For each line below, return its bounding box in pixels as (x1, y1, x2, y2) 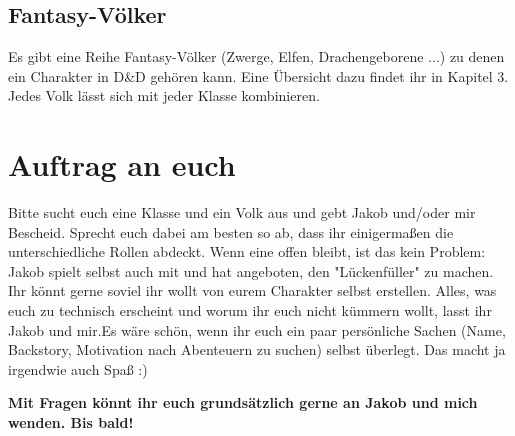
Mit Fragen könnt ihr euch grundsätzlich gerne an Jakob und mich (8, 392, 478, 413)
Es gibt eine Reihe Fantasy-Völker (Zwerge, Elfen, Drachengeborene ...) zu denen (8, 46, 505, 67)
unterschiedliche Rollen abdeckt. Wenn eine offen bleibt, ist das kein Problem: (8, 241, 486, 262)
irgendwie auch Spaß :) (8, 358, 148, 379)
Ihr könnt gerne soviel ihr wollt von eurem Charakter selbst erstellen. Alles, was (8, 280, 497, 301)
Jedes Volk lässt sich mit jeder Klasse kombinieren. (8, 85, 320, 106)
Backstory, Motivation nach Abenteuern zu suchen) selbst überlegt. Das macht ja (8, 339, 506, 360)
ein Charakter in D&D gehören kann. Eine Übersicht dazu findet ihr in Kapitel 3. (8, 65, 509, 86)
